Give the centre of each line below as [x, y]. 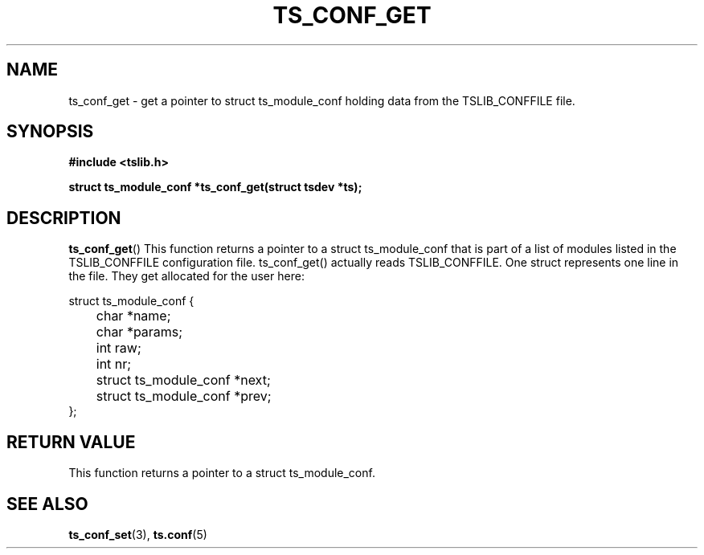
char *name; [133, 316]
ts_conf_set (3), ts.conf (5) [138, 534]
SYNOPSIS [50, 132]
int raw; [119, 348]
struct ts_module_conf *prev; [184, 396]
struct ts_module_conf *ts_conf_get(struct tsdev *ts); [215, 187]
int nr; [114, 364]
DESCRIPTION [64, 218]
